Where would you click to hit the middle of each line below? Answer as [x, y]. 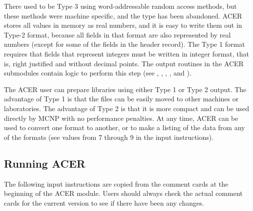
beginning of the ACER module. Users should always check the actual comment [123, 193]
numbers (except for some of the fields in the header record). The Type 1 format [125, 44]
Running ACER [45, 163]
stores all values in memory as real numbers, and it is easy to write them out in [123, 25]
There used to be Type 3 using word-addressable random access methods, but [120, 6]
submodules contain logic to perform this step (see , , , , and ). [98, 73]
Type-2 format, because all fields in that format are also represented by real [117, 34]
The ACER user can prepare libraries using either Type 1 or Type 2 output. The [125, 89]
